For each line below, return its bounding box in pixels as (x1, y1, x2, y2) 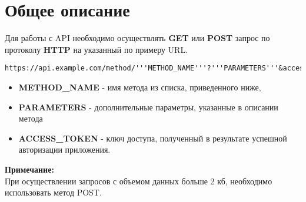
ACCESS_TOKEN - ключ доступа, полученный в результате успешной (18, 132, 287, 144)
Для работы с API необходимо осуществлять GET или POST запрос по (5, 32, 270, 44)
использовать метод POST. (5, 186, 102, 198)
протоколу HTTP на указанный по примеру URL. (5, 43, 188, 55)
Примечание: (5, 163, 54, 175)
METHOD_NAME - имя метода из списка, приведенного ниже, (18, 80, 261, 93)
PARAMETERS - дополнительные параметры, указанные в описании (18, 100, 278, 113)
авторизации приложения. (18, 143, 111, 156)
